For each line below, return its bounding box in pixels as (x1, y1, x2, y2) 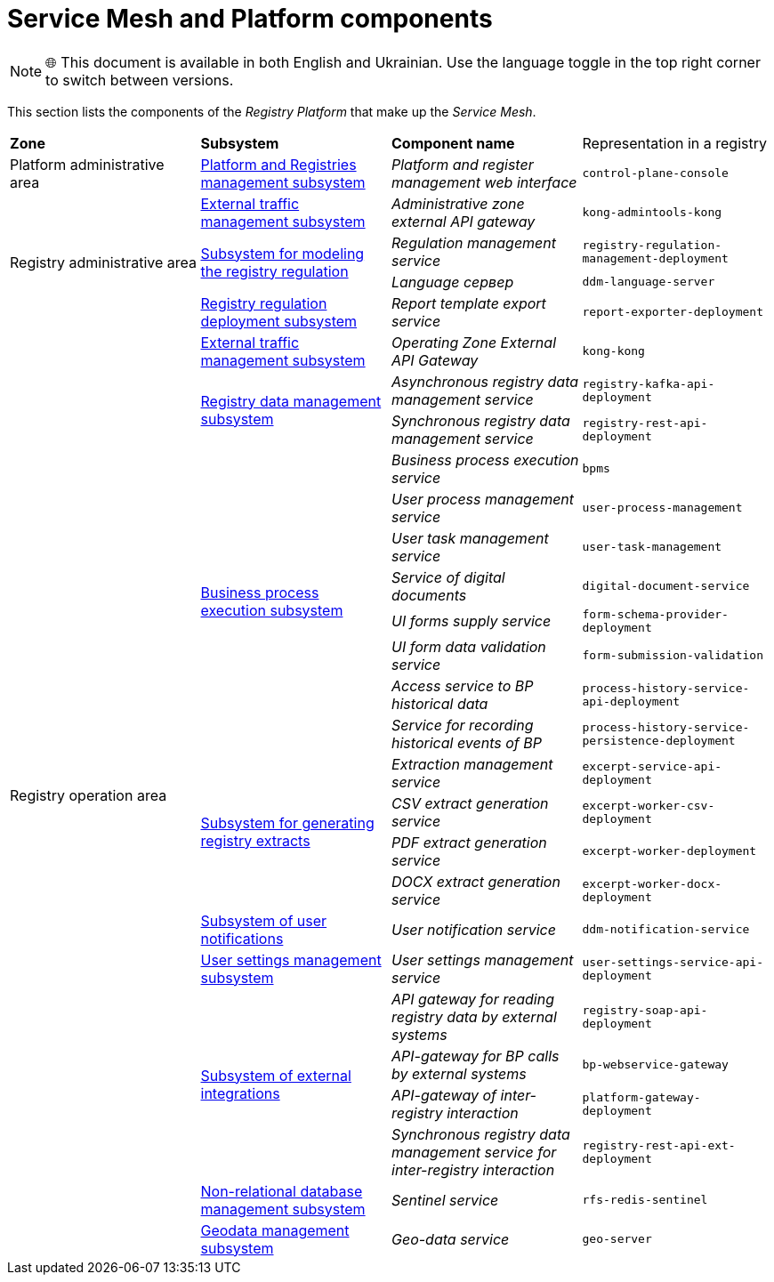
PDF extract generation (391, 833, 547, 851)
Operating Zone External (391, 333, 557, 351)
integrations (200, 1084, 280, 1102)
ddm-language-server (582, 275, 715, 289)
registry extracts (200, 831, 310, 850)
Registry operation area (10, 786, 167, 804)
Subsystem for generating (200, 813, 375, 832)
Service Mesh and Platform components (7, 4, 493, 34)
